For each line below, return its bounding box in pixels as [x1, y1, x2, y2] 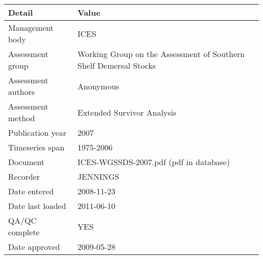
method [8, 112, 35, 124]
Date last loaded [8, 200, 66, 212]
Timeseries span [8, 141, 65, 153]
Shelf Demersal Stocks [77, 60, 156, 71]
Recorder [8, 171, 40, 182]
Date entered [8, 185, 54, 197]
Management [8, 22, 54, 33]
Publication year [8, 127, 66, 138]
